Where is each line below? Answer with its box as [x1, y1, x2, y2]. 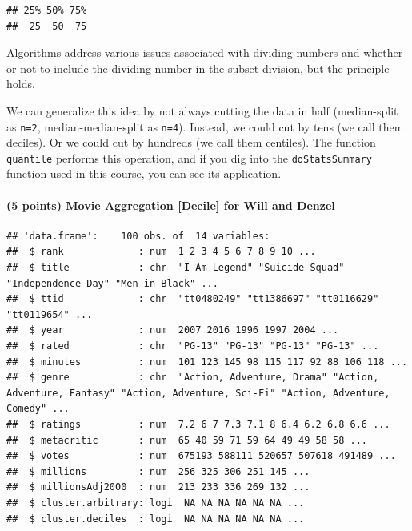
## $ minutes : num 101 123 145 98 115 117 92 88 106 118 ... [6, 356, 408, 368]
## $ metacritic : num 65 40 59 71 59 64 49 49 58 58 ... [6, 434, 368, 446]
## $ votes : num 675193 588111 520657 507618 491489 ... [6, 450, 396, 462]
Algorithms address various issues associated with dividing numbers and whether [6, 44, 403, 61]
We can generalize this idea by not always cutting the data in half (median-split [6, 102, 398, 119]
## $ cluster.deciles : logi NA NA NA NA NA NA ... [6, 513, 305, 525]
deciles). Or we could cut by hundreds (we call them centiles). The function [6, 134, 376, 151]
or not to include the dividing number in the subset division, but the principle [6, 59, 390, 76]
